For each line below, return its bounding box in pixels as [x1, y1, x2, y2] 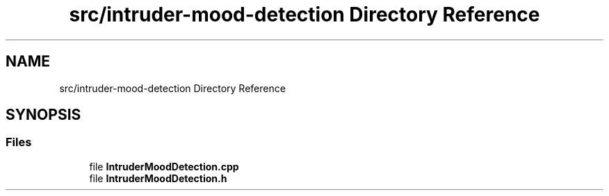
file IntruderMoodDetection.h [89, 172, 227, 184]
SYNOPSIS [6, 106, 81, 124]
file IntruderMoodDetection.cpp [89, 160, 239, 172]
